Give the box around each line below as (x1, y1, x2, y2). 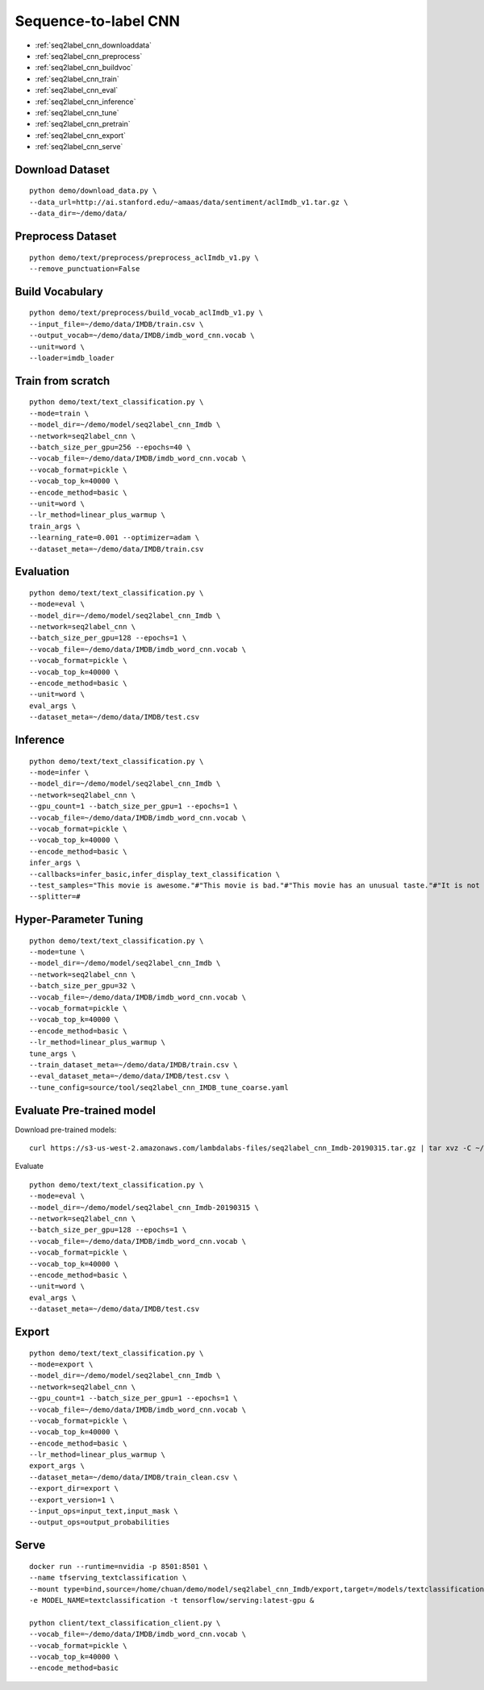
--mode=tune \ (29, 948, 85, 957)
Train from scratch (15, 373, 111, 387)
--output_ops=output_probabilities (29, 1517, 170, 1527)
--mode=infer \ (29, 768, 90, 777)
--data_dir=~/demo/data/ (29, 209, 127, 218)
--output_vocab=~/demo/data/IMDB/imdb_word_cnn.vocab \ (29, 331, 255, 340)
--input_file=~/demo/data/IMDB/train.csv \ (29, 319, 204, 328)
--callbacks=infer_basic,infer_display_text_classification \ (29, 870, 281, 878)
